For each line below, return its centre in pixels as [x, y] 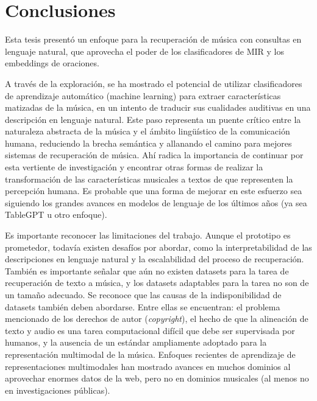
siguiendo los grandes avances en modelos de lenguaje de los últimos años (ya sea [156, 202]
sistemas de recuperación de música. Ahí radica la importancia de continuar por [154, 155]
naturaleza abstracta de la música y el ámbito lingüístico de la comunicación [148, 131]
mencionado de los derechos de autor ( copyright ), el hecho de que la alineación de [157, 319]
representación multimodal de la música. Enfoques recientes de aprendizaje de [150, 354]
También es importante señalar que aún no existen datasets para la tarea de [147, 270]
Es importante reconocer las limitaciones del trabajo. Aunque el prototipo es [148, 235]
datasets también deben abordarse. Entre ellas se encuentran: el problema [143, 306]
